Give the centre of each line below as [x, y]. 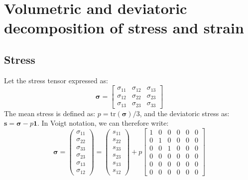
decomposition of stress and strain [124, 28]
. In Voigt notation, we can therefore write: [103, 123]
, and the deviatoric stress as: [185, 113]
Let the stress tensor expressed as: [56, 80]
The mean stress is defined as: [50, 113]
